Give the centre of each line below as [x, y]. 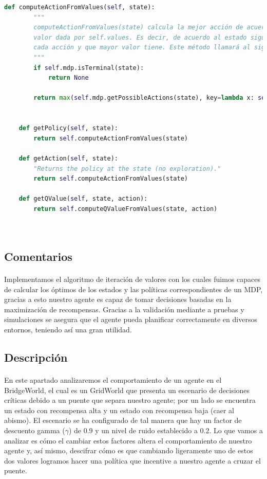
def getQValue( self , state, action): [83, 199]
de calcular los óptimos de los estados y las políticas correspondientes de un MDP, [133, 289]
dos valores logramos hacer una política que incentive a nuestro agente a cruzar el [132, 460]
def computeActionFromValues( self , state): [80, 7]
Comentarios [38, 256]
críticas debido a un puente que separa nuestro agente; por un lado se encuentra [130, 400]
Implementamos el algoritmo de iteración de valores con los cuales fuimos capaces [132, 279]
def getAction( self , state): [68, 158]
